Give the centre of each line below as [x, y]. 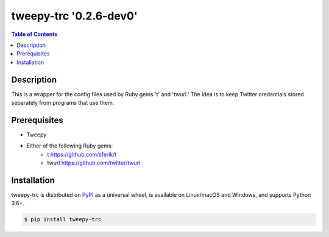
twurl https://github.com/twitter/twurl [94, 163]
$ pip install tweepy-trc [63, 220]
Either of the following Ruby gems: [70, 146]
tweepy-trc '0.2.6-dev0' [74, 16]
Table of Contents [34, 34]
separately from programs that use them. [63, 103]
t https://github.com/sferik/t [82, 154]
